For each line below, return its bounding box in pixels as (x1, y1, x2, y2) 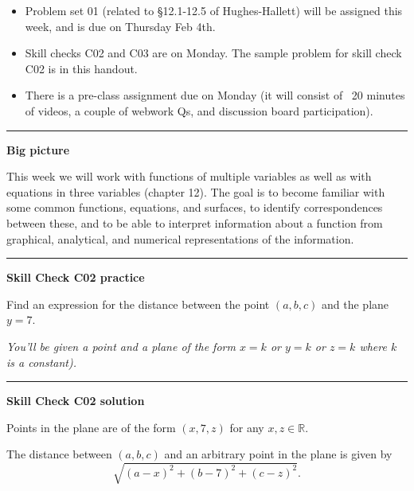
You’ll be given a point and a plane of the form (6, 337, 236, 354)
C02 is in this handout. (25, 60, 138, 76)
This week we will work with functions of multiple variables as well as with (6, 168, 372, 185)
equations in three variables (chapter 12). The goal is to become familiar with (6, 183, 385, 200)
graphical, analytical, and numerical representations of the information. (6, 230, 354, 247)
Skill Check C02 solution (6, 392, 145, 409)
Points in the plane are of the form (6, 419, 176, 435)
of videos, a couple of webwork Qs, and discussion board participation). (25, 102, 373, 119)
